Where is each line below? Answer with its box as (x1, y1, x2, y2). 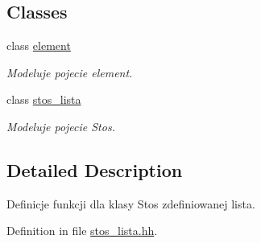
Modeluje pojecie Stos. (6, 117, 115, 134)
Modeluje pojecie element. (6, 64, 133, 80)
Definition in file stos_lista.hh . (6, 222, 158, 239)
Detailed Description (6, 157, 183, 182)
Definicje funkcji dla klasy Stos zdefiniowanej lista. (6, 195, 255, 212)
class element (6, 37, 71, 54)
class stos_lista (6, 91, 81, 108)
